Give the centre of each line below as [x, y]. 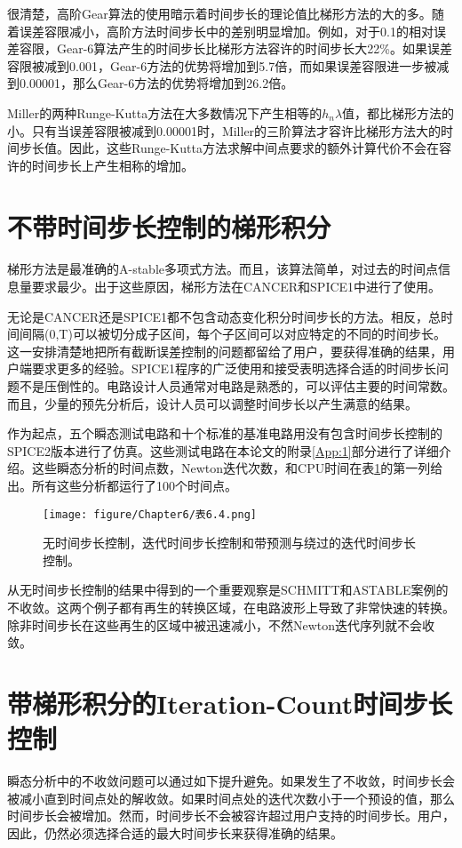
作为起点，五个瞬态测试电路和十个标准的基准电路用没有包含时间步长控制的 [225, 433]
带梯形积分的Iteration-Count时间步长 [230, 703]
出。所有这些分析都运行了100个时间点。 [122, 485]
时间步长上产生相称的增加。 [112, 165]
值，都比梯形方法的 [398, 112]
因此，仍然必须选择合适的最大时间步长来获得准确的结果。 [175, 832]
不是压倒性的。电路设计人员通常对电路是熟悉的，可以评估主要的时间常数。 [237, 386]
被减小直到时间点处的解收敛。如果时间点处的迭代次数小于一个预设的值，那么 [231, 798]
